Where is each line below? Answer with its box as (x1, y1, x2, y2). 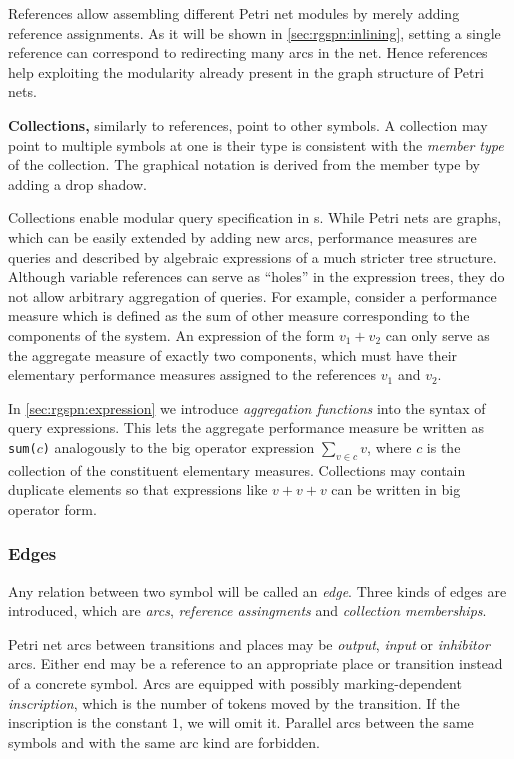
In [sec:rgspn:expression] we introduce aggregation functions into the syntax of (8, 397, 486, 418)
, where (367, 436, 412, 457)
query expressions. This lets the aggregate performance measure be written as (8, 417, 484, 438)
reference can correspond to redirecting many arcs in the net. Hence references (8, 42, 488, 63)
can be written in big (331, 479, 461, 500)
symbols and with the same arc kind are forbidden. (8, 731, 320, 752)
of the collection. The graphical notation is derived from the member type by (8, 154, 480, 175)
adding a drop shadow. (8, 173, 147, 194)
